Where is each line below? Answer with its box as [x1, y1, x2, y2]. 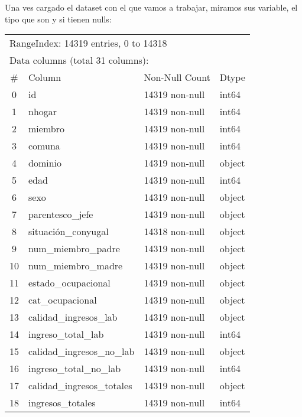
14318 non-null [144, 224, 205, 239]
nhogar [28, 105, 57, 119]
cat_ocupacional [28, 293, 97, 307]
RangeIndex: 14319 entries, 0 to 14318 [9, 36, 167, 50]
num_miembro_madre [28, 259, 123, 273]
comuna [28, 139, 60, 153]
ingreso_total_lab [28, 327, 104, 341]
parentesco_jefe [28, 207, 93, 221]
